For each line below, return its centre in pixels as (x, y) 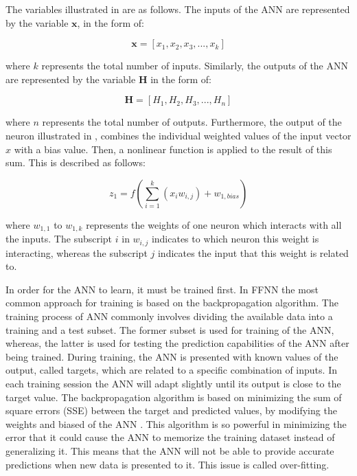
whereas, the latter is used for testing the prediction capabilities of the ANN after (177, 343)
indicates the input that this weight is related (253, 252)
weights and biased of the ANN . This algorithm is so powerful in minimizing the (176, 423)
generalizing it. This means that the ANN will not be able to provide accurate (170, 450)
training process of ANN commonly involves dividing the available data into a (169, 316)
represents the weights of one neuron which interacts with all (214, 224)
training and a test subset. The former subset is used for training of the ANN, (170, 329)
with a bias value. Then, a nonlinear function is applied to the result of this (173, 149)
